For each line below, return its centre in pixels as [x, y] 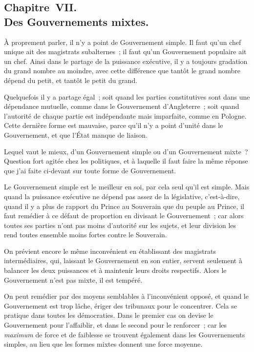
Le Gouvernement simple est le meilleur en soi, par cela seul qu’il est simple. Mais [127, 187]
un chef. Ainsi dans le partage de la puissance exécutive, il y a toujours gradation [126, 61]
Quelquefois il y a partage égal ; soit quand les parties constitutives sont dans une [127, 96]
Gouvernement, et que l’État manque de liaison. [76, 135]
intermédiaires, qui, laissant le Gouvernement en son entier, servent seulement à [123, 260]
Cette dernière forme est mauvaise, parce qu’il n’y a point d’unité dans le [114, 125]
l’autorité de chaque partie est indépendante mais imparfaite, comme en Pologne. [125, 115]
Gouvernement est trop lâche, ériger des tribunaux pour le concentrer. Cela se [121, 305]
